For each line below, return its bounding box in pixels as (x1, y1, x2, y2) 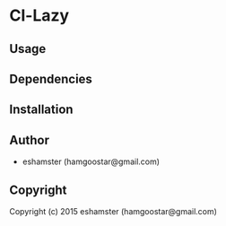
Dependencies (9, 71, 92, 86)
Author (9, 132, 49, 148)
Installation (9, 102, 74, 117)
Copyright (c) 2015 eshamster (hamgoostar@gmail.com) (9, 205, 218, 216)
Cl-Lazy (9, 5, 70, 26)
